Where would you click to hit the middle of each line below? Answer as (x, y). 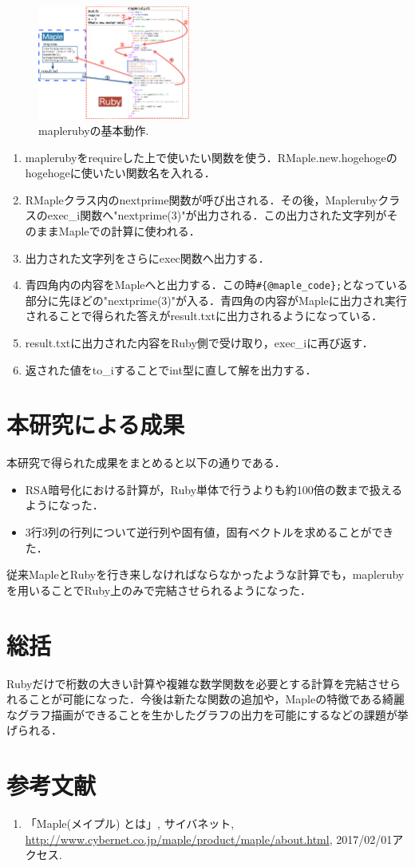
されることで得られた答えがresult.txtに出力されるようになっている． (204, 316)
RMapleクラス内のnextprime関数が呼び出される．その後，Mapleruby (202, 199)
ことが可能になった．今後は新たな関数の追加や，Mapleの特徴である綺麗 (217, 699)
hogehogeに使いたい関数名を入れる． (120, 173)
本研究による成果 (96, 424)
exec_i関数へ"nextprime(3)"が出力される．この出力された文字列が (217, 215)
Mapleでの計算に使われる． (129, 230)
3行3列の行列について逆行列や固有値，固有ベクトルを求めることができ (209, 532)
